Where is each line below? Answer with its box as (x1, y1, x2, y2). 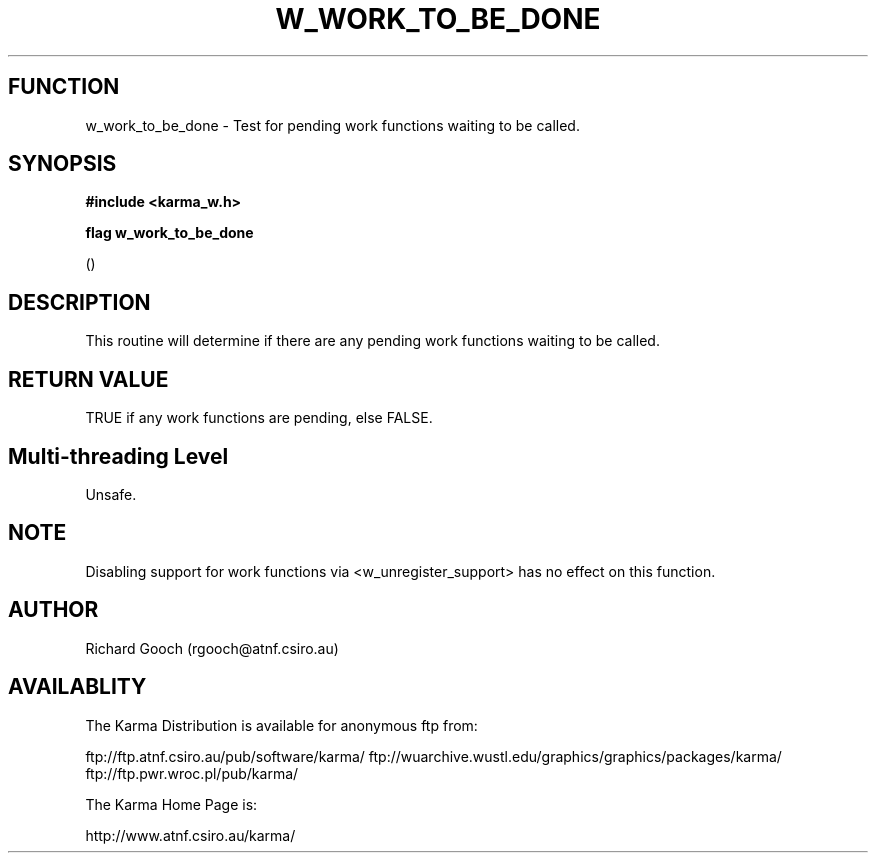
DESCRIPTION (8, 289, 151, 315)
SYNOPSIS (8, 151, 117, 177)
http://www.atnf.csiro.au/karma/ (85, 826, 296, 844)
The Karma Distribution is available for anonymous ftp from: (85, 716, 478, 734)
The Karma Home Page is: (85, 795, 258, 813)
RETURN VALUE (8, 366, 169, 392)
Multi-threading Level (8, 443, 229, 469)
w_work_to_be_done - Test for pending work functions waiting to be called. (85, 116, 580, 134)
